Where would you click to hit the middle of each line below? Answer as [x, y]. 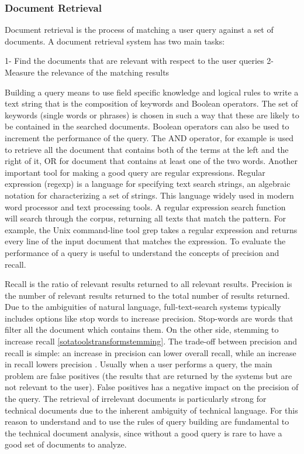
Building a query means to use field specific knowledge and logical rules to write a [152, 92]
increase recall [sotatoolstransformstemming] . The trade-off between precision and [151, 341]
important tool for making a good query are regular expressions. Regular [135, 172]
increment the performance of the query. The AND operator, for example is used [149, 137]
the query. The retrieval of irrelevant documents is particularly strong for [136, 399]
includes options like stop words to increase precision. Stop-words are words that [149, 318]
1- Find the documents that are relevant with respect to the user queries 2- [139, 61]
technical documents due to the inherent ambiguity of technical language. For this [151, 410]
